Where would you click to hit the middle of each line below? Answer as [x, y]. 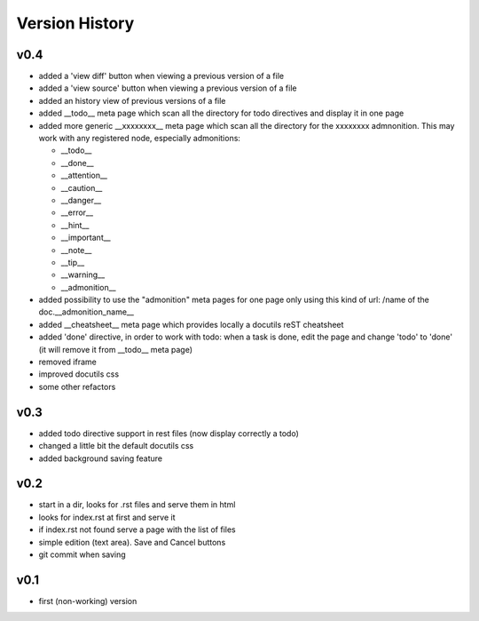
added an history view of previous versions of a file [132, 100]
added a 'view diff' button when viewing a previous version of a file [161, 76]
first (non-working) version [88, 601]
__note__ [76, 250]
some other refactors [77, 386]
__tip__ [73, 262]
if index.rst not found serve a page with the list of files [137, 529]
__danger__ [81, 200]
